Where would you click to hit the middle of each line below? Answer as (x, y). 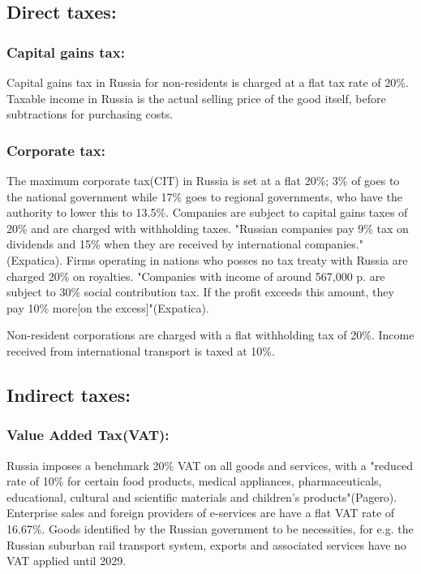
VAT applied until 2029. (67, 561)
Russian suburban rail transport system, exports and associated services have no (206, 544)
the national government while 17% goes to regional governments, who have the (204, 196)
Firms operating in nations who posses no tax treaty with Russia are (237, 259)
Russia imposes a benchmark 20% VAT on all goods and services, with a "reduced (210, 465)
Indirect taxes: (69, 394)
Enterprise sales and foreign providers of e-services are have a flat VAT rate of (201, 513)
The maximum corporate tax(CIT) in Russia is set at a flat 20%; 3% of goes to (203, 180)
